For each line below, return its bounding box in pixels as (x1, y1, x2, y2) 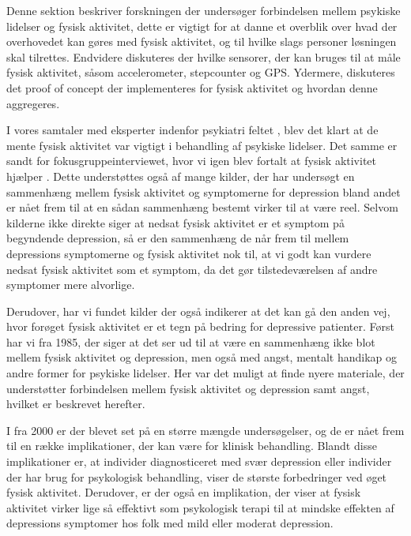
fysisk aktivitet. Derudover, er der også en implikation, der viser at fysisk (6, 484, 361, 500)
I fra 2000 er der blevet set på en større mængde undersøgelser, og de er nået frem (6, 422, 405, 438)
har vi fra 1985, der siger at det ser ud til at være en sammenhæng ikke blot (6, 333, 375, 350)
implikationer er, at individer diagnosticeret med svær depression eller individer (6, 453, 392, 470)
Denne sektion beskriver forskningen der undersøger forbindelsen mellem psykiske (6, 2, 401, 18)
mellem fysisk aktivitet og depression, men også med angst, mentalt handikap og (6, 349, 397, 365)
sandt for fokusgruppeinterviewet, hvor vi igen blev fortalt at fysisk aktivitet (6, 152, 377, 169)
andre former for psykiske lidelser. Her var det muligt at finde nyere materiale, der (6, 365, 405, 381)
